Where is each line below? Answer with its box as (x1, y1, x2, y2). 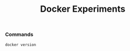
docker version (5, 42, 36, 47)
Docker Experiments (40, 3, 126, 15)
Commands (5, 31, 33, 38)
